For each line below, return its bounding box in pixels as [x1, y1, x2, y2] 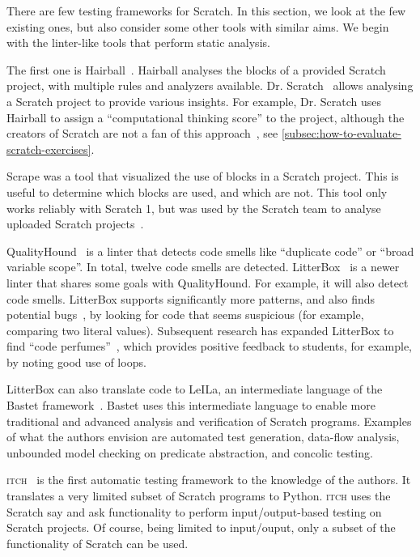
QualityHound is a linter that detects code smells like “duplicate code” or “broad [6, 242, 414, 259]
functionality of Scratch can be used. [6, 534, 189, 551]
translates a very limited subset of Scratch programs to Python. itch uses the [6, 487, 391, 504]
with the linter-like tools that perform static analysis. [6, 34, 270, 51]
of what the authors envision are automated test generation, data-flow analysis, [6, 428, 400, 445]
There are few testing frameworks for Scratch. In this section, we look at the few [6, 2, 406, 19]
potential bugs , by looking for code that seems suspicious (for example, [6, 306, 364, 323]
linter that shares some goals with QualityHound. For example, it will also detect [6, 274, 409, 291]
